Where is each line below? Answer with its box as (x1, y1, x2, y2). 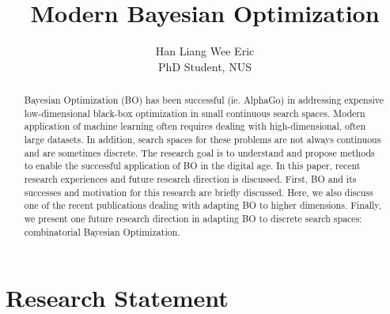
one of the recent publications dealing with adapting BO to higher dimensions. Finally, (24, 199, 381, 212)
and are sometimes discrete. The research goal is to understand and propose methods (24, 146, 375, 159)
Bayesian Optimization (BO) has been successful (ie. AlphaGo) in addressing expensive (24, 93, 384, 107)
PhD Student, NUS (158, 58, 252, 74)
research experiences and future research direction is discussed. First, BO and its (24, 172, 357, 186)
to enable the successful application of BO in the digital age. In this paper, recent (24, 159, 361, 172)
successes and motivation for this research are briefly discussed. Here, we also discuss (24, 185, 373, 199)
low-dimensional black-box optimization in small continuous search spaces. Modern (24, 106, 365, 119)
